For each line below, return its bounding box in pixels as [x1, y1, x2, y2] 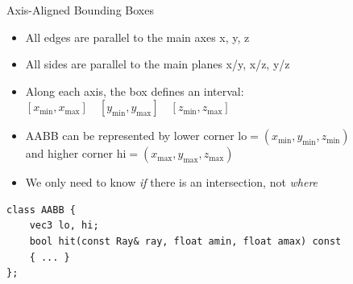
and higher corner [25, 145, 114, 162]
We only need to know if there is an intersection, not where [25, 174, 318, 191]
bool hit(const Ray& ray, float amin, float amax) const [29, 236, 342, 248]
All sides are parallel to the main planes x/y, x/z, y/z [25, 56, 290, 72]
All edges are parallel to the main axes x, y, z [25, 28, 250, 45]
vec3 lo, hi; [29, 220, 99, 232]
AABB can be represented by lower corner [25, 127, 235, 144]
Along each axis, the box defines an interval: [25, 82, 244, 99]
